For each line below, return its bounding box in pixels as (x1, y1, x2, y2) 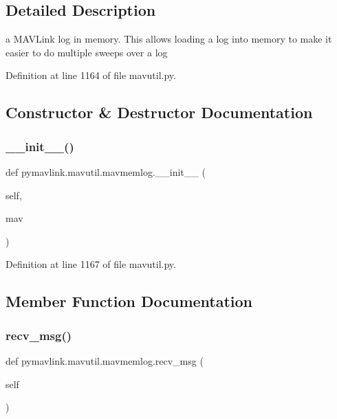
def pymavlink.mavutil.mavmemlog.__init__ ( (6, 164, 206, 179)
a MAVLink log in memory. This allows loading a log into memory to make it (6, 32, 332, 46)
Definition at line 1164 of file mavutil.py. (6, 68, 176, 82)
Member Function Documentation (6, 291, 253, 312)
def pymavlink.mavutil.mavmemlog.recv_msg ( (6, 353, 204, 367)
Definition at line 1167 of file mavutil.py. (6, 257, 176, 271)
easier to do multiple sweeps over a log (6, 45, 168, 59)
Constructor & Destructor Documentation (6, 102, 313, 123)
